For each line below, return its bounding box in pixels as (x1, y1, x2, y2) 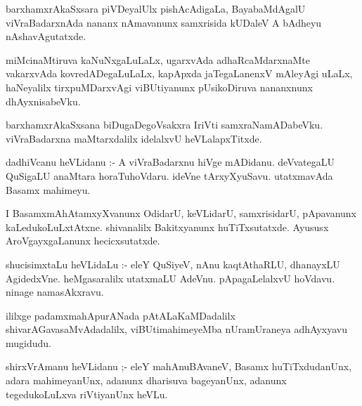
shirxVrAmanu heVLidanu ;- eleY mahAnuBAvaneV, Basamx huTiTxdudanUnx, (6, 359, 352, 374)
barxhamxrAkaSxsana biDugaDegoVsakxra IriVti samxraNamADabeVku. (6, 117, 323, 132)
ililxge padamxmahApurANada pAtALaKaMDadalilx (6, 308, 235, 322)
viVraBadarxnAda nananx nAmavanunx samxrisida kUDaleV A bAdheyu (6, 15, 322, 30)
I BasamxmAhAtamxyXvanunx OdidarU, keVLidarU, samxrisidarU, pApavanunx (6, 206, 356, 221)
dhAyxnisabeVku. (6, 93, 81, 108)
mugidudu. (6, 335, 51, 350)
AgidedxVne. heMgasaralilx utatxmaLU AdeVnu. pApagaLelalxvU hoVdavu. (6, 270, 335, 285)
